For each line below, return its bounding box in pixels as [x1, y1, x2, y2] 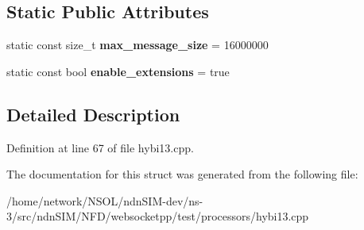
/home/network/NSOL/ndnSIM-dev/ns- [6, 192, 203, 209]
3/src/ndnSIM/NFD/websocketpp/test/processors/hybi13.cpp [6, 208, 309, 224]
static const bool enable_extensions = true [6, 63, 230, 79]
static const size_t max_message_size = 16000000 [6, 36, 269, 53]
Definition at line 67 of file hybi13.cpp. [6, 139, 194, 155]
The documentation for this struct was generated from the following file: [6, 166, 358, 182]
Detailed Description [6, 102, 180, 126]
